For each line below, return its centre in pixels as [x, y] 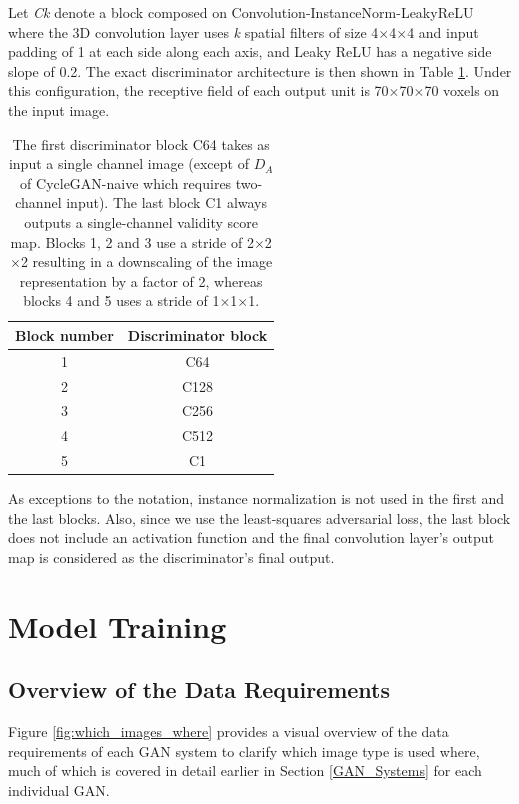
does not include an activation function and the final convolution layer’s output [251, 537]
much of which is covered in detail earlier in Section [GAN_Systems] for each [245, 770]
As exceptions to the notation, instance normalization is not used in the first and [256, 498]
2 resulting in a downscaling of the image [146, 261]
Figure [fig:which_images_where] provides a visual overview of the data [228, 731]
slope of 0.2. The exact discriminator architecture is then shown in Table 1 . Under [260, 70]
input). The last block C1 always [167, 202]
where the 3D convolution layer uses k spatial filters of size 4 [193, 31]
